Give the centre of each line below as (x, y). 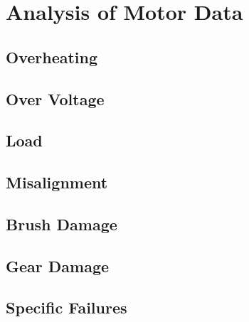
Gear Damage (58, 265)
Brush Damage (62, 224)
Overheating (52, 57)
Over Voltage (55, 98)
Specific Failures (67, 307)
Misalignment (57, 182)
